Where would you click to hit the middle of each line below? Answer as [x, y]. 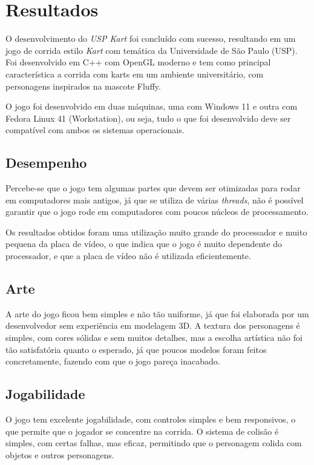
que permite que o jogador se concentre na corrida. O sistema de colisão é [142, 431]
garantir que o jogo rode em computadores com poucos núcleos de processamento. [157, 212]
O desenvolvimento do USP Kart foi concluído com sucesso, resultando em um [151, 38]
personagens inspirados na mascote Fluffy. [83, 86]
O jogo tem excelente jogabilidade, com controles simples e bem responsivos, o [151, 419]
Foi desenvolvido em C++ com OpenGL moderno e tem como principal [138, 62]
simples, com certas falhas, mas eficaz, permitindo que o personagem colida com [154, 443]
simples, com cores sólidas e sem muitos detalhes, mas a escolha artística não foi [154, 338]
